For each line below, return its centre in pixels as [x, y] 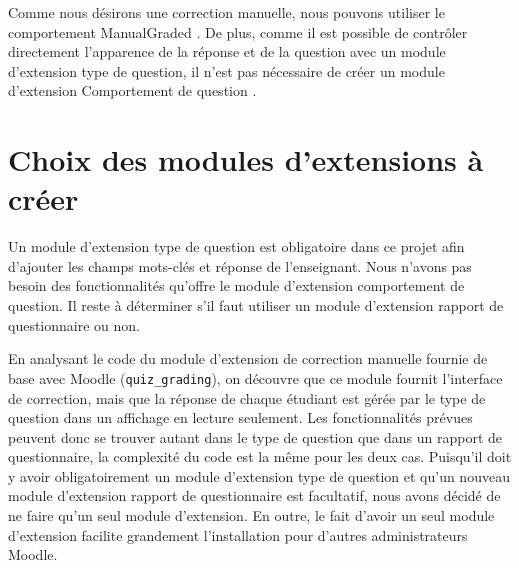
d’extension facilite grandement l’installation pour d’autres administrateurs [238, 534]
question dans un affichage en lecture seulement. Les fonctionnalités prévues [240, 417]
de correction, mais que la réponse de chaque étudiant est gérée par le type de [247, 397]
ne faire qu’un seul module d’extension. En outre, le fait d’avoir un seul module [251, 515]
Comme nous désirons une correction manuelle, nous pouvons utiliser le [226, 12]
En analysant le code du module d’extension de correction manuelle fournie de [248, 358]
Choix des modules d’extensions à [246, 159]
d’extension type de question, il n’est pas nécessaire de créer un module [226, 70]
